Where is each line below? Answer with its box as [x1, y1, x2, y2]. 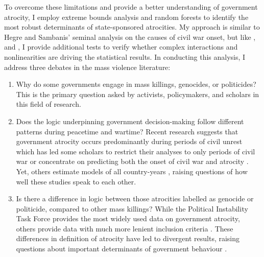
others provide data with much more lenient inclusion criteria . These [16, 223, 233, 233]
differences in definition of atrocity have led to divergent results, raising [16, 233, 240, 244]
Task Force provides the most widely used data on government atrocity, [16, 213, 240, 224]
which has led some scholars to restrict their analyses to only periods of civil [16, 146, 255, 156]
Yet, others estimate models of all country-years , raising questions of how [16, 166, 248, 176]
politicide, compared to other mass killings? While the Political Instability [16, 203, 248, 214]
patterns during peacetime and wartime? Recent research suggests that [16, 126, 238, 136]
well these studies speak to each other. [16, 176, 136, 186]
